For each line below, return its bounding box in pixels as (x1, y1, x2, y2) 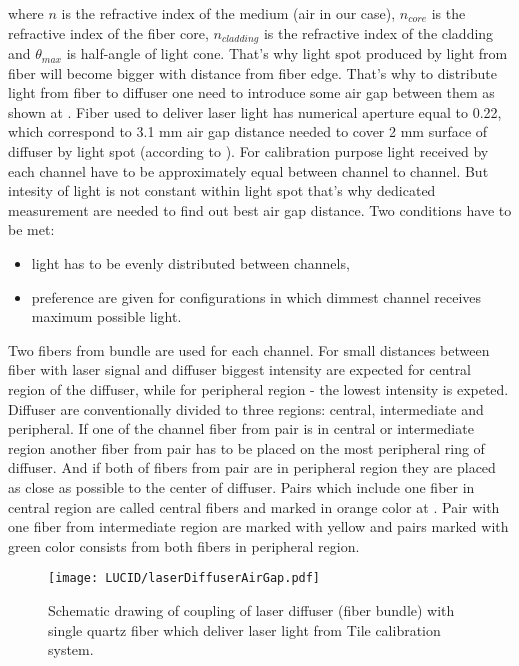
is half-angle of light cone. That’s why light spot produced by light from (66, 43, 508, 64)
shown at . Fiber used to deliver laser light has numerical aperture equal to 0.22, (8, 101, 502, 122)
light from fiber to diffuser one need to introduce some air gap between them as (8, 82, 495, 103)
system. (48, 639, 94, 660)
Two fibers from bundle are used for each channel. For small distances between (8, 339, 490, 360)
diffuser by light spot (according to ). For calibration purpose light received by (8, 141, 489, 162)
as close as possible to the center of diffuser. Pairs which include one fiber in (8, 476, 475, 497)
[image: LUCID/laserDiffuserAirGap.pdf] (48, 571, 321, 586)
